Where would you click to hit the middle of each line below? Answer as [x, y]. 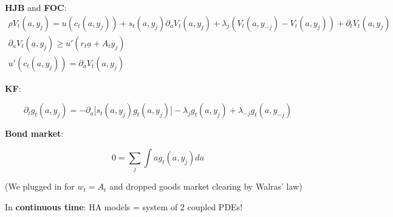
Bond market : [34, 133]
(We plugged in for [40, 186]
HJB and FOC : [36, 7]
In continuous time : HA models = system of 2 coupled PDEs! [124, 206]
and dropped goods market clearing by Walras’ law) [206, 186]
